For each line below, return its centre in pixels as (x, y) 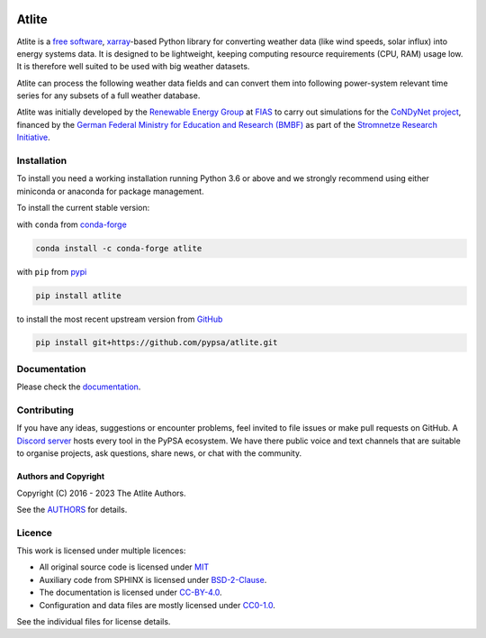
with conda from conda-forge (72, 224)
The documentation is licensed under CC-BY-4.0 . (130, 592)
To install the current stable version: (83, 208)
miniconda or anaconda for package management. (110, 191)
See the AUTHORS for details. (72, 509)
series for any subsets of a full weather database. (108, 96)
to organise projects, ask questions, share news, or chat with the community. (159, 453)
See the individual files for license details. (94, 622)
